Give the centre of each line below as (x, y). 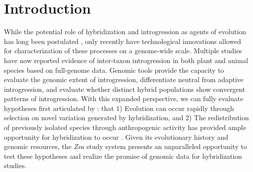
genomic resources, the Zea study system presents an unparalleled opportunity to (126, 146)
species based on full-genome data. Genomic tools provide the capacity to (114, 70)
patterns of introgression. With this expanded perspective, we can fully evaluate (124, 98)
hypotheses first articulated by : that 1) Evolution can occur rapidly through (119, 108)
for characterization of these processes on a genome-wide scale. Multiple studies (123, 51)
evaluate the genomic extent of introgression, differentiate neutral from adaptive (124, 79)
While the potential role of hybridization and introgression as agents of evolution (125, 32)
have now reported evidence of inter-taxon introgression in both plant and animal (126, 60)
